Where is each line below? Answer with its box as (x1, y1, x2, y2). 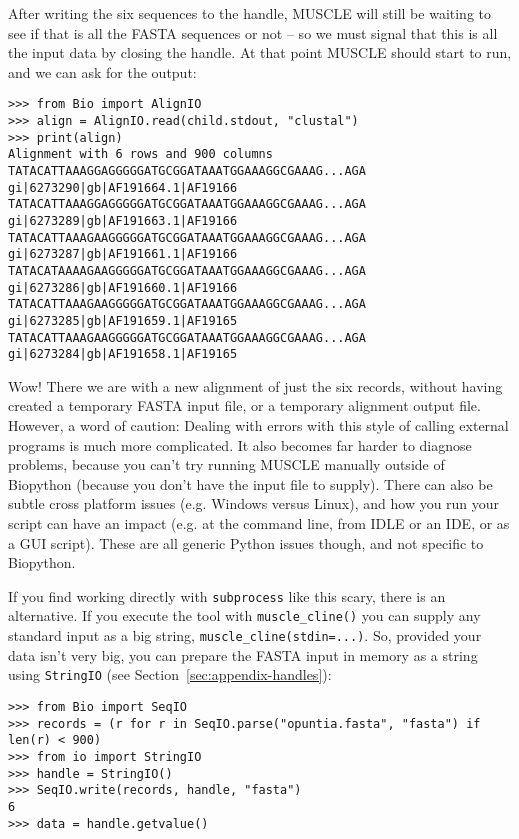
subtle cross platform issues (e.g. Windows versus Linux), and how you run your (8, 493, 500, 514)
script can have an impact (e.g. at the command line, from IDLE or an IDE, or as (8, 513, 510, 534)
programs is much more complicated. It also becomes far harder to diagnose (8, 434, 472, 455)
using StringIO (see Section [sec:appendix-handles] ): (8, 664, 332, 685)
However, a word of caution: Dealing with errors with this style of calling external (8, 415, 509, 436)
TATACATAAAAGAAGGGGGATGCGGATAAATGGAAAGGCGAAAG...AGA (8, 263, 366, 278)
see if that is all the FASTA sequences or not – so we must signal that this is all (8, 22, 498, 43)
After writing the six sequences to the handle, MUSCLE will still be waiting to (8, 3, 491, 23)
